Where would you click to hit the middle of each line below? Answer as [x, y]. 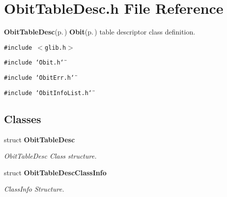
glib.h [56, 48]
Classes [23, 118]
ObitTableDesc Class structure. [50, 156]
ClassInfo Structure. [34, 189]
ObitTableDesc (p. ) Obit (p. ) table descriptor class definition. [100, 32]
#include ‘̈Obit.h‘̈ [34, 63]
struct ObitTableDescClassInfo [55, 172]
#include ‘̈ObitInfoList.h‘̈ [48, 93]
